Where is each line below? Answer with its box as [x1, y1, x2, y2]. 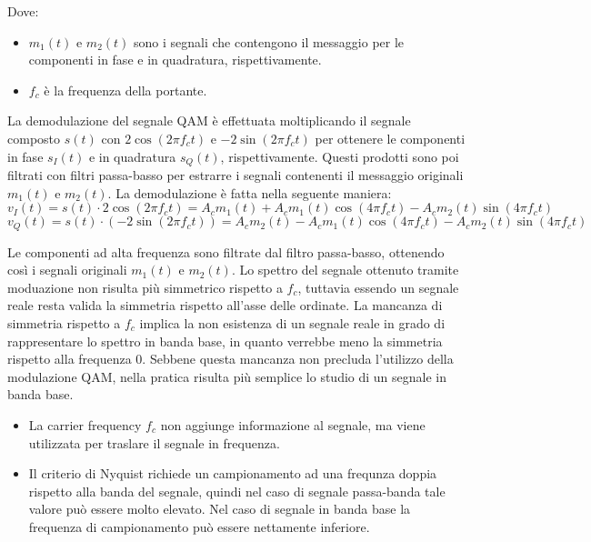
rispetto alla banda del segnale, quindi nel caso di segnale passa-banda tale [28, 481, 446, 500]
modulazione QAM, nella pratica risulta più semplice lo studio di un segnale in [7, 366, 447, 386]
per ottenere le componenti [315, 128, 466, 147]
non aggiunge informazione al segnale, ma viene [160, 416, 426, 434]
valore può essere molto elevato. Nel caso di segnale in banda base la [28, 499, 411, 518]
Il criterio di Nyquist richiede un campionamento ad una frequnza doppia [28, 464, 437, 483]
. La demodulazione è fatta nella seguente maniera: [107, 183, 392, 202]
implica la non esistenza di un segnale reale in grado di [139, 314, 446, 333]
